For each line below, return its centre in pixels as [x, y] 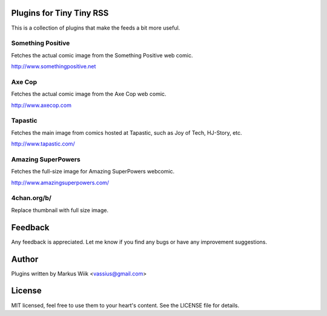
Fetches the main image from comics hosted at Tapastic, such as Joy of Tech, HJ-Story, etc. [127, 132]
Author [25, 259]
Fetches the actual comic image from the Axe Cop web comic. [89, 94]
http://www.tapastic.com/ [43, 144]
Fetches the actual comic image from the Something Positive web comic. [102, 55]
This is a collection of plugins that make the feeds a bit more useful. [96, 28]
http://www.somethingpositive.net [54, 66]
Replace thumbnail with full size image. [60, 210]
